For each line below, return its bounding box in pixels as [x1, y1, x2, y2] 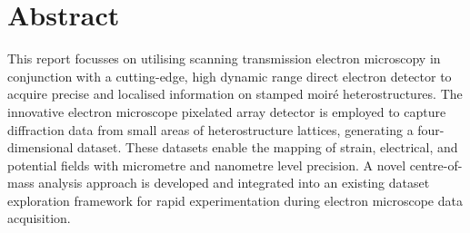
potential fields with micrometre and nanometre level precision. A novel [7, 155, 406, 174]
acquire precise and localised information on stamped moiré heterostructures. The [7, 84, 463, 103]
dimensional [7, 138, 74, 157]
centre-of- [409, 155, 463, 174]
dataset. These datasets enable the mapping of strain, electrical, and [77, 138, 458, 157]
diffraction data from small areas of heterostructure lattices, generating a [7, 120, 414, 139]
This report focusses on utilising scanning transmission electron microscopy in [7, 49, 441, 68]
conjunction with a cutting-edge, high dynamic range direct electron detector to [7, 66, 452, 85]
